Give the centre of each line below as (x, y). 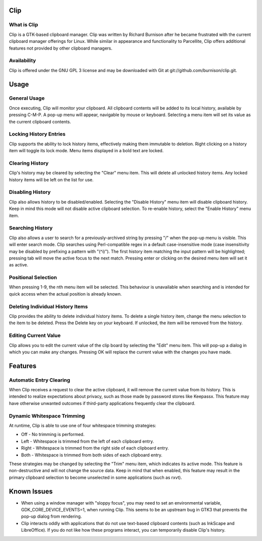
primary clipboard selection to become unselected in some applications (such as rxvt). (95, 477)
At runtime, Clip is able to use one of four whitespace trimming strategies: (82, 425)
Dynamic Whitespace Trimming (47, 416)
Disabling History (30, 192)
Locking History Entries (37, 134)
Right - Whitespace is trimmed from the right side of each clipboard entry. (95, 448)
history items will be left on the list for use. (51, 179)
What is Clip (24, 25)
